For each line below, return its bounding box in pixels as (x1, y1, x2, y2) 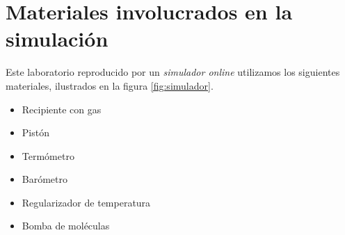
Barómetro (22, 172, 68, 186)
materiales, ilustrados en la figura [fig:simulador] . (6, 78, 214, 92)
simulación (6, 24, 109, 53)
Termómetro (22, 148, 74, 163)
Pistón (22, 125, 49, 140)
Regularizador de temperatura (22, 195, 151, 209)
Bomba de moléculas (22, 218, 110, 233)
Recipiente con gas (22, 102, 102, 116)
